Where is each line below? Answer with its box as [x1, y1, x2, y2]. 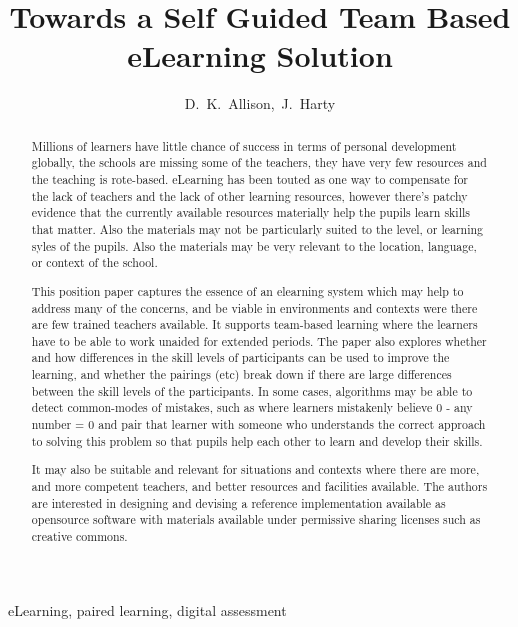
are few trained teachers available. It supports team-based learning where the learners [31, 316, 478, 333]
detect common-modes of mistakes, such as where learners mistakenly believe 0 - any [31, 399, 473, 416]
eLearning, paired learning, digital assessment [8, 599, 287, 620]
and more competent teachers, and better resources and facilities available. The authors [31, 477, 488, 494]
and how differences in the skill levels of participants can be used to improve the [31, 349, 450, 366]
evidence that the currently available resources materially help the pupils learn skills [31, 204, 470, 221]
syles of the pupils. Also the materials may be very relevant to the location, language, [31, 237, 477, 254]
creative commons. [31, 527, 128, 544]
